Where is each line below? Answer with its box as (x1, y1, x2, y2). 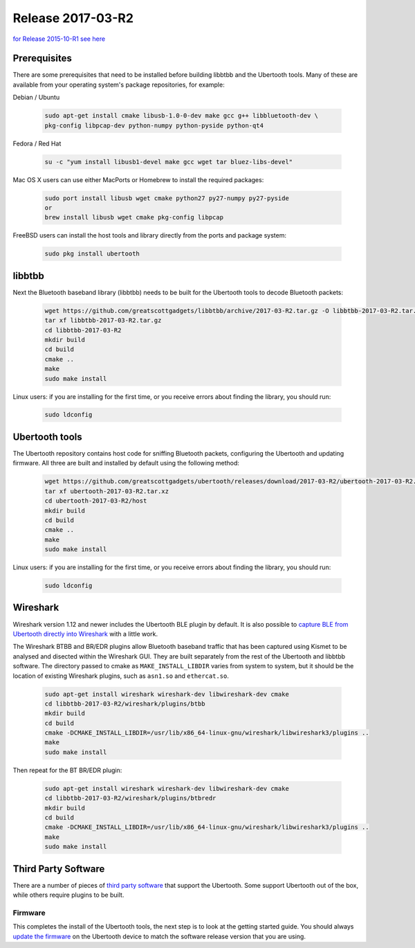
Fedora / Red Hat (12, 139, 62, 147)
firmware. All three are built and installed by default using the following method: (12, 459, 240, 467)
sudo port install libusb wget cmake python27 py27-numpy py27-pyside (44, 194, 290, 202)
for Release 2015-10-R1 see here (12, 35, 106, 43)
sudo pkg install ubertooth (44, 250, 140, 258)
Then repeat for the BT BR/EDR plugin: (12, 766, 122, 774)
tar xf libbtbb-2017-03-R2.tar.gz (44, 316, 162, 325)
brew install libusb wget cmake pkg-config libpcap (44, 213, 224, 222)
